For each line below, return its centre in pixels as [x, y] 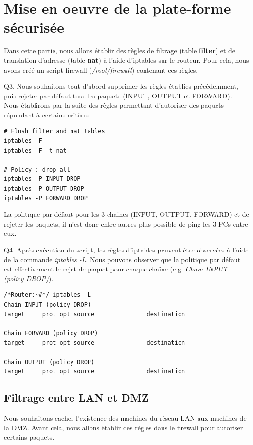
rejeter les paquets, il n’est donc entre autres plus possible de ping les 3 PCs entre [126, 223]
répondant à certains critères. [48, 114]
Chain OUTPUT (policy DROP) [49, 362]
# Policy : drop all [37, 169]
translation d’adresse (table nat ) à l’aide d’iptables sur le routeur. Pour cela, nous [126, 60]
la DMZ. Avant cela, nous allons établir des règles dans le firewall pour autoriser [124, 427]
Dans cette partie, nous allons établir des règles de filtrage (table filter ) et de [119, 50]
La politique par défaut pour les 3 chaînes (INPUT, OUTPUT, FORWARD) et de [126, 214]
